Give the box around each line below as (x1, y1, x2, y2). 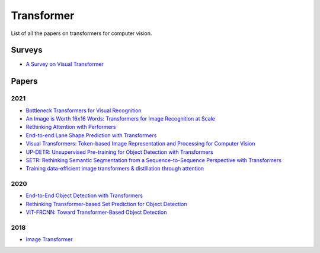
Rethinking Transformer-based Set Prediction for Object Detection (25, 200, 187, 207)
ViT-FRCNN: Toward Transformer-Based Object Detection (25, 208, 167, 216)
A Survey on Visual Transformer (25, 61, 104, 68)
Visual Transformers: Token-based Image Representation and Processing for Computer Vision (25, 140, 255, 147)
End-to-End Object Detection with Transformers (25, 192, 143, 199)
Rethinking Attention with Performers (25, 124, 116, 131)
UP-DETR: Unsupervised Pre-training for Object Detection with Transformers (25, 148, 213, 156)
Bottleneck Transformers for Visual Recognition (25, 107, 142, 114)
